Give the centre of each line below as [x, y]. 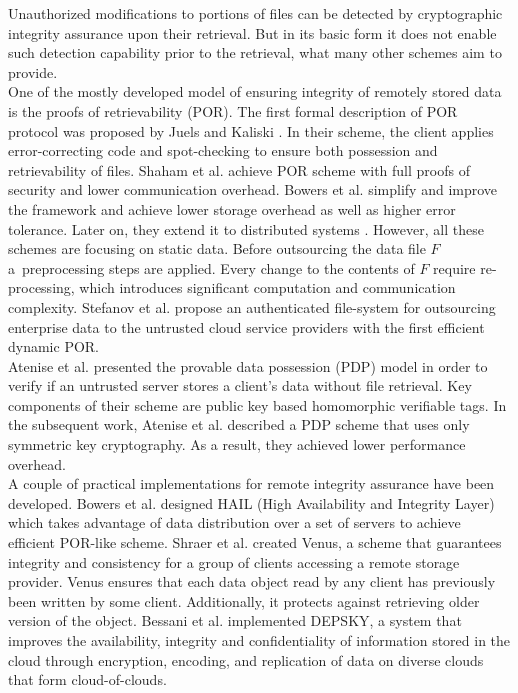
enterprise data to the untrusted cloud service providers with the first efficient [246, 326]
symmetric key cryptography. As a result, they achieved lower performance [237, 444]
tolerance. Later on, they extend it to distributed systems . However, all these [246, 228]
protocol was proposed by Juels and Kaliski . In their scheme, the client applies [251, 130]
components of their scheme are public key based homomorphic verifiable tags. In [257, 404]
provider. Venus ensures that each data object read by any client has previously [252, 581]
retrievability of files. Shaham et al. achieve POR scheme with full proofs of [239, 169]
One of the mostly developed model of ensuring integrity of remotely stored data [255, 91]
